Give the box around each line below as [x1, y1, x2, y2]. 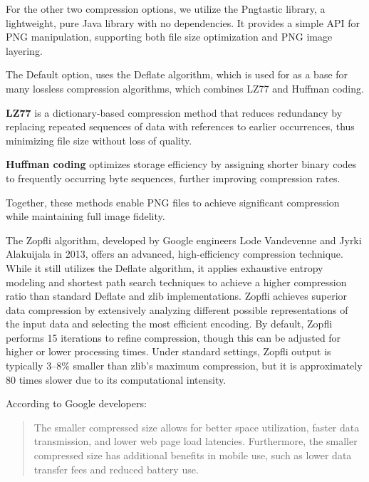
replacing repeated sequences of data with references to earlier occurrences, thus [6, 119, 355, 134]
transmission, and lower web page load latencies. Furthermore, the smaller [33, 434, 358, 449]
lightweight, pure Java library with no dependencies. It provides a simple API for [6, 15, 360, 30]
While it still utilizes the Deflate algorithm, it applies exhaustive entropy [6, 260, 323, 275]
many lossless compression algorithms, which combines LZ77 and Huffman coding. [6, 80, 364, 95]
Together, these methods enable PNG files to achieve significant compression [6, 194, 340, 209]
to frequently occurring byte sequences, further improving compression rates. [6, 170, 341, 185]
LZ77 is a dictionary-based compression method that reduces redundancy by [6, 105, 343, 120]
